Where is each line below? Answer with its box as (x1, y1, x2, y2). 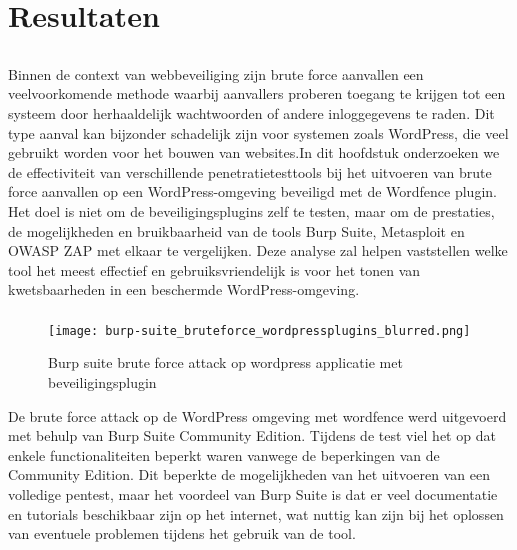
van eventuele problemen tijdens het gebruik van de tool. (8, 523, 356, 544)
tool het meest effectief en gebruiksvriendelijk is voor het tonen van (8, 259, 421, 280)
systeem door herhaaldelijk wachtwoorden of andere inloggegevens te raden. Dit (8, 102, 495, 123)
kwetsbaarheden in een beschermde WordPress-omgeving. (8, 279, 360, 300)
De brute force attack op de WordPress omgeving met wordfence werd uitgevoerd (8, 405, 507, 426)
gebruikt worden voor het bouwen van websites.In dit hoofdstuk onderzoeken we (8, 142, 500, 163)
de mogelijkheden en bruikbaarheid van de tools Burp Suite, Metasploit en (8, 220, 465, 241)
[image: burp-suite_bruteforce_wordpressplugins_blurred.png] (48, 323, 471, 338)
